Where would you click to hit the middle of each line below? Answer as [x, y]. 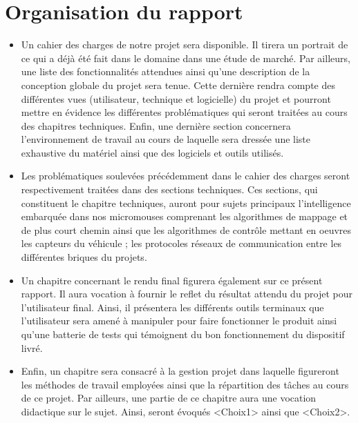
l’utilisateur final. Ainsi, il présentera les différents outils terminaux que [172, 307]
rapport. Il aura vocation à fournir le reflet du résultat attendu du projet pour [187, 294]
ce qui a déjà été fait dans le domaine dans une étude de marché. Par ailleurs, [186, 58]
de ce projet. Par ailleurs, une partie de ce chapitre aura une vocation [169, 398]
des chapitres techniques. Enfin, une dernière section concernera [156, 125]
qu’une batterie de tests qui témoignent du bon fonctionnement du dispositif [183, 334]
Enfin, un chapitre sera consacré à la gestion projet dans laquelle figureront [180, 371]
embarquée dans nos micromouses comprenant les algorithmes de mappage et [185, 216]
